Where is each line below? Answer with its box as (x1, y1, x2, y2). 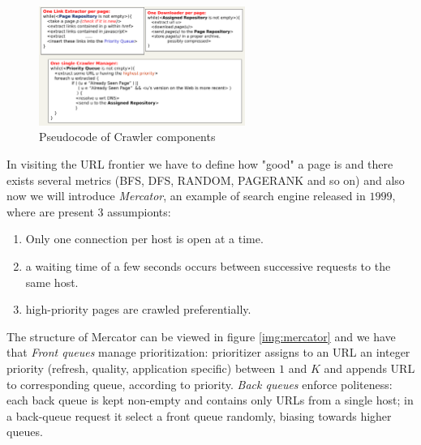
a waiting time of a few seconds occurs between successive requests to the (25, 257, 391, 274)
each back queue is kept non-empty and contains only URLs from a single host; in (6, 392, 414, 409)
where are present (6, 203, 94, 220)
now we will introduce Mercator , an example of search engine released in (6, 187, 366, 204)
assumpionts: (107, 203, 171, 220)
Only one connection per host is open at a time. (25, 230, 264, 247)
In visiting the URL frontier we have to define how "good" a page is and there (6, 156, 393, 172)
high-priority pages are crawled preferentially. (25, 301, 251, 318)
